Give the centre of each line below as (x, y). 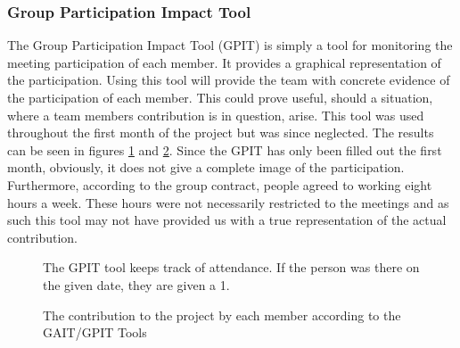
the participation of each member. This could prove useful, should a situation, (220, 97)
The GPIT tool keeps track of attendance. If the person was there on (231, 267)
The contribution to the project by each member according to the (222, 315)
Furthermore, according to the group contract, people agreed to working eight (220, 184)
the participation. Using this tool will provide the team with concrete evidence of (229, 80)
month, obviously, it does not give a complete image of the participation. (206, 167)
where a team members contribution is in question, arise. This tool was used (216, 115)
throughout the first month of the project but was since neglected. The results (221, 133)
